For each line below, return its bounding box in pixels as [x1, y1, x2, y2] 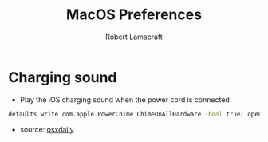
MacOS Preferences [66, 6, 202, 24]
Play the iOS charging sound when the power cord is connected [19, 94, 230, 105]
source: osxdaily [19, 124, 74, 134]
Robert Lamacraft [104, 32, 164, 41]
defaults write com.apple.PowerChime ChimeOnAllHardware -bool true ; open [8, 110, 262, 118]
